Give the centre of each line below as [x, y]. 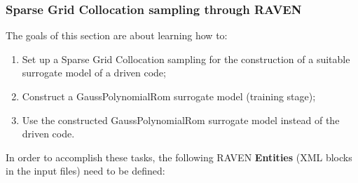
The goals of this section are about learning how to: [117, 35]
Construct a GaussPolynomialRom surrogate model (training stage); [169, 96]
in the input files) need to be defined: [85, 171]
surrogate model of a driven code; [94, 73]
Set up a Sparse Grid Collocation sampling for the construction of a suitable [186, 59]
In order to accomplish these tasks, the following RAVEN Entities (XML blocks [179, 157]
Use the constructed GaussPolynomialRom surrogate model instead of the [181, 120]
